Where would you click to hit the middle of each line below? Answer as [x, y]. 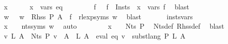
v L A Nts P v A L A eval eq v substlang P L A [95, 35]
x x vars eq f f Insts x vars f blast [96, 6]
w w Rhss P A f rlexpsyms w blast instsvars [98, 16]
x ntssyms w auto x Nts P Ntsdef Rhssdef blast [114, 26]
